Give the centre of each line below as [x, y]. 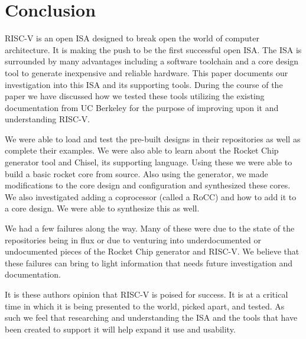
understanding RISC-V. [48, 119]
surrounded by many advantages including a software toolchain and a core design [152, 61]
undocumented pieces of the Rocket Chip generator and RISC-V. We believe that [152, 251]
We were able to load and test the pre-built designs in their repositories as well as [153, 138]
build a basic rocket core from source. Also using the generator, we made [136, 173]
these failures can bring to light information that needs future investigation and [149, 263]
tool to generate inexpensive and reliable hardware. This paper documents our [147, 72]
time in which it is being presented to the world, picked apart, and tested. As [145, 306]
